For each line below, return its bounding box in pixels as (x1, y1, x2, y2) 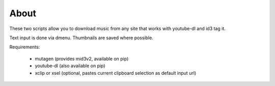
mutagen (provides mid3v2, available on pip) (35, 55, 129, 62)
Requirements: (9, 44, 40, 50)
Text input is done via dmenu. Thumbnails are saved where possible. (9, 35, 154, 41)
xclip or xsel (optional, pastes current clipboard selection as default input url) (35, 70, 197, 76)
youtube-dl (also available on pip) (35, 63, 105, 69)
